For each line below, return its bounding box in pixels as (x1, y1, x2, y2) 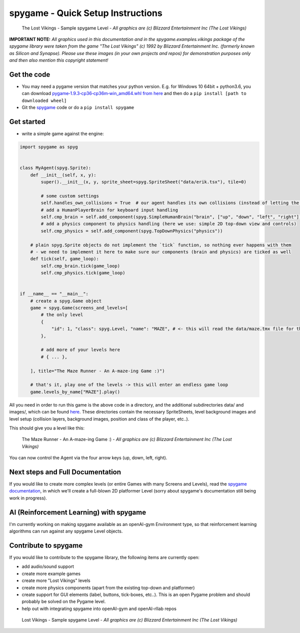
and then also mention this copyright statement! (9, 57, 108, 63)
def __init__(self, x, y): (30, 172, 97, 177)
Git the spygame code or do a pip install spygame (21, 104, 134, 110)
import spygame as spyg (19, 144, 78, 150)
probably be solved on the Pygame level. (21, 598, 106, 604)
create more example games (21, 570, 81, 576)
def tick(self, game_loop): (30, 256, 99, 262)
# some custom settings (40, 193, 99, 198)
